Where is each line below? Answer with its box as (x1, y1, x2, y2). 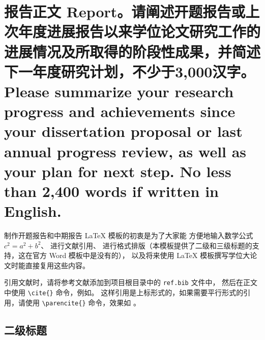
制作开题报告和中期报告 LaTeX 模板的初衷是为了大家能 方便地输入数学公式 (4, 230, 253, 240)
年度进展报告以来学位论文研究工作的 (18, 21, 261, 42)
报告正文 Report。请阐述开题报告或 (4, 1, 246, 22)
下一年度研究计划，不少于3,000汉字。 (4, 61, 255, 81)
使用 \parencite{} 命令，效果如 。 (25, 297, 140, 307)
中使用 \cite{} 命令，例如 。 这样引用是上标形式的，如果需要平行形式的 (4, 287, 244, 298)
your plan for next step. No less (4, 160, 231, 181)
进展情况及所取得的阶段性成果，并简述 (4, 41, 261, 62)
